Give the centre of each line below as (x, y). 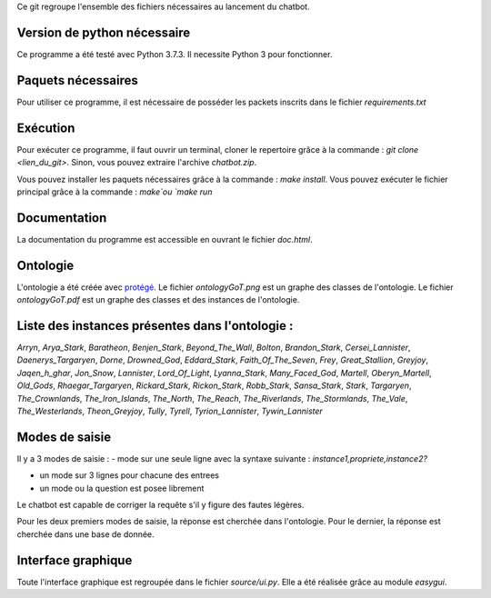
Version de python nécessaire (104, 32)
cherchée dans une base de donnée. (85, 534)
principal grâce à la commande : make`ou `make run (115, 192)
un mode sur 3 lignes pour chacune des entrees (130, 475)
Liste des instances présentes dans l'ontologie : (155, 326)
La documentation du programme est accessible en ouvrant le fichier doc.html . (165, 239)
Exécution (46, 128)
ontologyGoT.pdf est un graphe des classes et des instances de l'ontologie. (158, 300)
